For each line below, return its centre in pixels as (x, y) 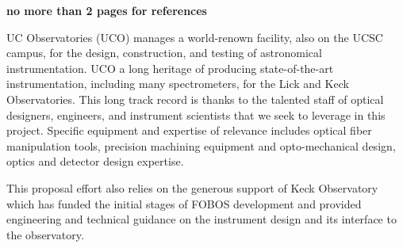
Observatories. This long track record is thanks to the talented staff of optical (195, 99)
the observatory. (45, 234)
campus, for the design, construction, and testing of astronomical (164, 53)
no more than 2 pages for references (107, 10)
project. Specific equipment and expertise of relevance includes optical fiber (189, 130)
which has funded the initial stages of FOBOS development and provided (184, 203)
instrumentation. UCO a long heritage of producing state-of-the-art (170, 68)
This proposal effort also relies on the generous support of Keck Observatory (192, 187)
